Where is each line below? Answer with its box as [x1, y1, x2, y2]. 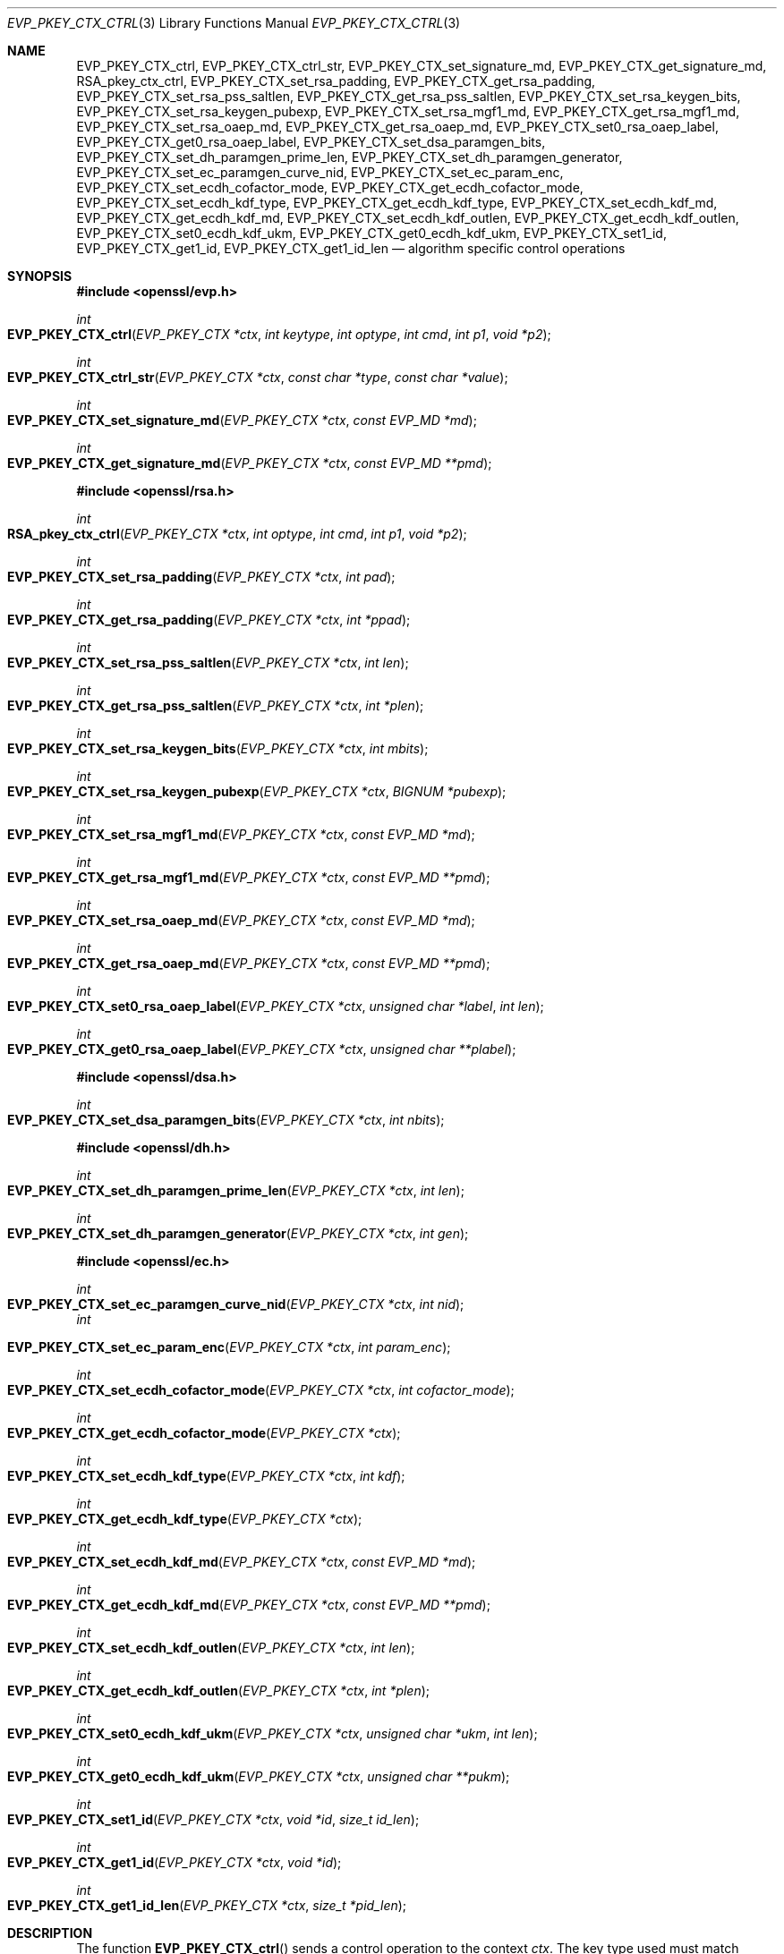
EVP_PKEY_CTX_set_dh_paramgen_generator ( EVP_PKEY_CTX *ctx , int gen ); [7, 1226, 469, 1241]
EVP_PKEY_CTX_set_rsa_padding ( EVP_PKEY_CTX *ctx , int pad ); [7, 569, 396, 584]
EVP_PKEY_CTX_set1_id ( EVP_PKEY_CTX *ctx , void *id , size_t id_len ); [7, 1812, 420, 1827]
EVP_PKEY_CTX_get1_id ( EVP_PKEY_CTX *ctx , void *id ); [7, 1855, 342, 1870]
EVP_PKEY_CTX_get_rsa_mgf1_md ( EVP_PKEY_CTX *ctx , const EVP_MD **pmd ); [7, 870, 490, 885]
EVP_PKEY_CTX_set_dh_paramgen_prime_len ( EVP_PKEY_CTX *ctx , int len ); [7, 1183, 464, 1198]
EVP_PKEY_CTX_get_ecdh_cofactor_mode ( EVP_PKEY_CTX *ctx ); [7, 1425, 401, 1440]
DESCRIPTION [7, 1925, 93, 1941]
